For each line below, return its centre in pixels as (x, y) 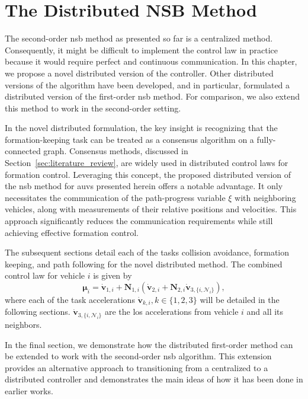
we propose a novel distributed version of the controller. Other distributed (139, 73)
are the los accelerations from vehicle (171, 312)
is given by (113, 275)
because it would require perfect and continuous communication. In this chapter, (151, 61)
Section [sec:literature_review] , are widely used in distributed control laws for (147, 163)
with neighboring (265, 197)
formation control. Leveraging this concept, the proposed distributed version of (148, 174)
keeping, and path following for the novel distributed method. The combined (144, 264)
